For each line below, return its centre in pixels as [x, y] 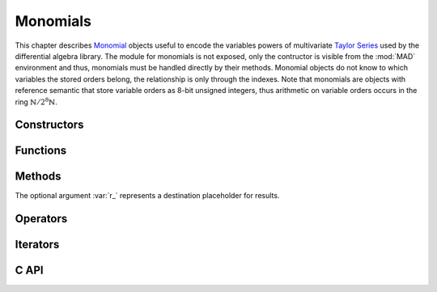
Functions [41, 151]
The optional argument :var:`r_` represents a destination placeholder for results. [147, 196]
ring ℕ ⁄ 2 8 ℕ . [36, 101]
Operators [41, 219]
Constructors [49, 125]
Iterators [37, 245]
